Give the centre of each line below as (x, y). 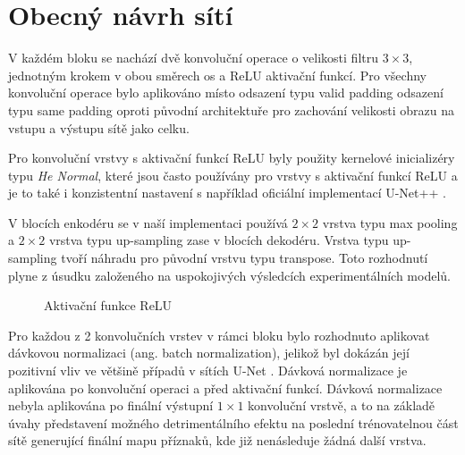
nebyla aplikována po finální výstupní (111, 405)
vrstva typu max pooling (390, 222)
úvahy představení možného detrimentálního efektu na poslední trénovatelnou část (233, 422)
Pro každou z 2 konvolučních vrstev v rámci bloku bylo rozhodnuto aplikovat (219, 335)
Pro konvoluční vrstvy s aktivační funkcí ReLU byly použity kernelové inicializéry (232, 158)
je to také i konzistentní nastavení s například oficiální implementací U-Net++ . (227, 193)
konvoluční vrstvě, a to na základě (342, 405)
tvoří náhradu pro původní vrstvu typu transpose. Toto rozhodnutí (245, 258)
